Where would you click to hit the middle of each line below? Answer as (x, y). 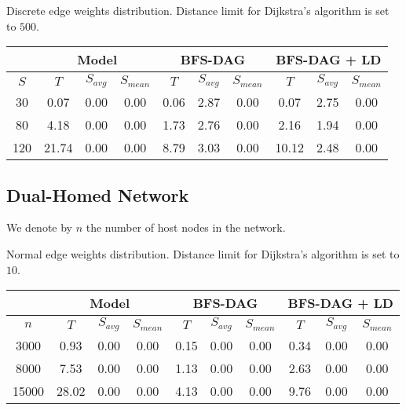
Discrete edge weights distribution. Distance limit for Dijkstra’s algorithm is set (198, 10)
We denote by (39, 227)
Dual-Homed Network (98, 194)
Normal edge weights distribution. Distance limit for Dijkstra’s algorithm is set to (203, 253)
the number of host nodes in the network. (186, 227)
